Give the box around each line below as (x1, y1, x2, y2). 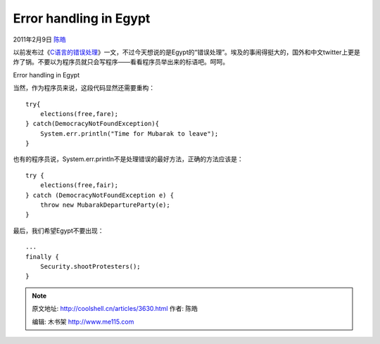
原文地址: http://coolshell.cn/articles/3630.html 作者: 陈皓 (32, 305, 198, 313)
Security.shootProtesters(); (39, 262, 141, 270)
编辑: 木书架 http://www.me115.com (32, 317, 134, 326)
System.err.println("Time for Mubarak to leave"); (39, 129, 219, 137)
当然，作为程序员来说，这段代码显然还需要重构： (13, 84, 155, 92)
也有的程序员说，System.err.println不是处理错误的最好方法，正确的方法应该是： (13, 155, 244, 163)
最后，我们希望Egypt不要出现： (13, 226, 105, 235)
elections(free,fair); (39, 181, 119, 189)
